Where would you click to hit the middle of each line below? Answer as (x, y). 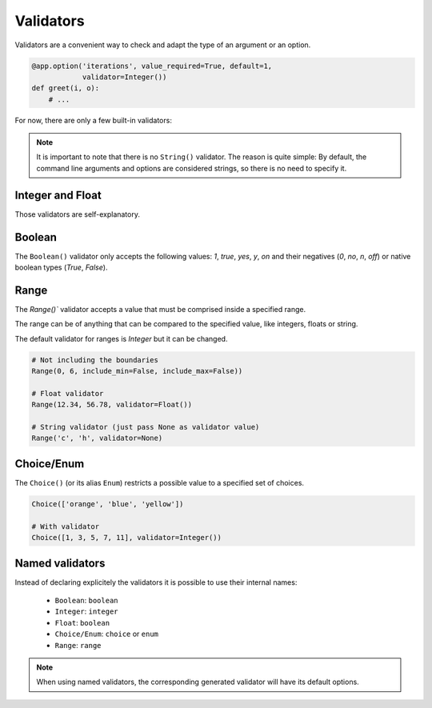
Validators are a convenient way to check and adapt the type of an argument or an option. (163, 45)
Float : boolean (82, 622)
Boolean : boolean (87, 601)
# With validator (66, 526)
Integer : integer (87, 611)
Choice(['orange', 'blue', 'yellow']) (108, 504)
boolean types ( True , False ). (61, 267)
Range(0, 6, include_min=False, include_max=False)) (137, 371)
